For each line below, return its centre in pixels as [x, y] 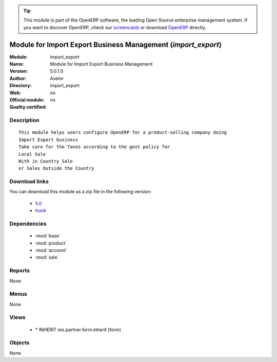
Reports [20, 271]
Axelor [57, 78]
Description [24, 120]
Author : [18, 78]
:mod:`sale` [47, 257]
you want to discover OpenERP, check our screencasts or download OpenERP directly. [115, 27]
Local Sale [32, 154]
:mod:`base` [48, 236]
